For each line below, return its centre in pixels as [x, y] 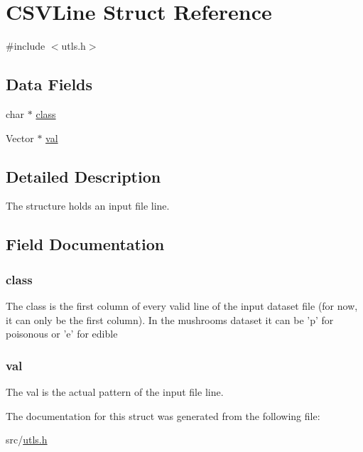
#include [26, 46]
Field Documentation [85, 244]
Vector [20, 138]
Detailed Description [83, 176]
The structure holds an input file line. [88, 206]
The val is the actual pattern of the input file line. [115, 391]
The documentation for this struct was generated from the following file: [163, 415]
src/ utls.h [27, 440]
